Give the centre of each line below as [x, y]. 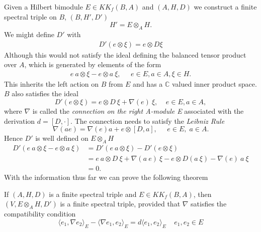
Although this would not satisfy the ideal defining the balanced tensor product [125, 54]
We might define [29, 34]
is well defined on [62, 138]
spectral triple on [30, 16]
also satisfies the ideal [45, 93]
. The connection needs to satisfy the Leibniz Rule [148, 121]
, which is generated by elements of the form [93, 64]
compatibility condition [40, 214]
